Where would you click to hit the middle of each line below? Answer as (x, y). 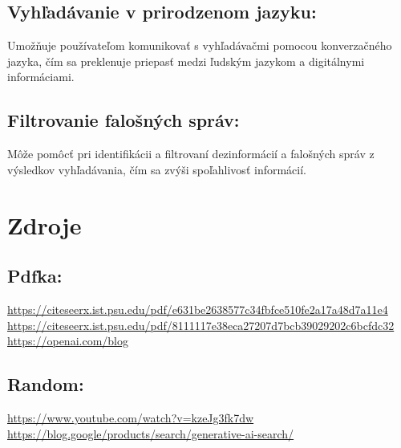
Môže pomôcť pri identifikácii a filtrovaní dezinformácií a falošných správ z (191, 154)
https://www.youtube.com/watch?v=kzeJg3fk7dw (131, 417)
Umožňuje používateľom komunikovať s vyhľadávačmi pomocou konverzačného (200, 45)
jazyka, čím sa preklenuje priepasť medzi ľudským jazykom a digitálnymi (186, 61)
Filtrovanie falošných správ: (124, 120)
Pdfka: (35, 276)
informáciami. (41, 77)
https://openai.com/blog (68, 341)
